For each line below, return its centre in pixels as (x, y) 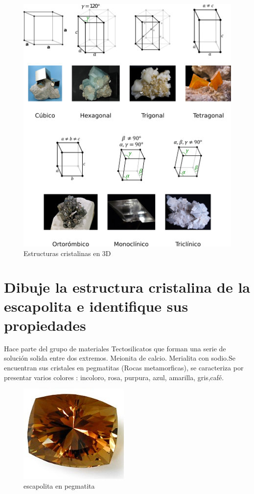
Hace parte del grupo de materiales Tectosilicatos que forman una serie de (115, 348)
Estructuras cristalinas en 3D (67, 253)
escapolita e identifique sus (96, 306)
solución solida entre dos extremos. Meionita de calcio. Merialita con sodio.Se (120, 358)
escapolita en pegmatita (59, 485)
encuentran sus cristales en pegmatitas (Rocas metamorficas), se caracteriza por (124, 368)
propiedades (45, 325)
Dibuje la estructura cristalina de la (127, 287)
